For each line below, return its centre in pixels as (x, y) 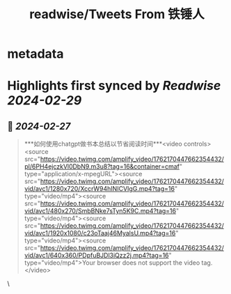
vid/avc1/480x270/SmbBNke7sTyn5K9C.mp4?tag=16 (100, 211)
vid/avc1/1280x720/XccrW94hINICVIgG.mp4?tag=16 (99, 189)
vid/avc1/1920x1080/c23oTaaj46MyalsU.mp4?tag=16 (100, 233)
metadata (35, 54)
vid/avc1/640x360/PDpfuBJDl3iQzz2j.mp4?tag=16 (96, 256)
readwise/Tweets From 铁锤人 (117, 14)
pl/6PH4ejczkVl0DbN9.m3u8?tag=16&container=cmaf (102, 167)
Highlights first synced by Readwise (114, 86)
